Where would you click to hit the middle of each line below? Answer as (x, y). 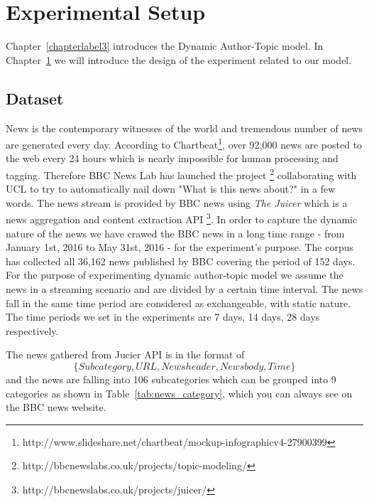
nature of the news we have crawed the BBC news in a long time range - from (175, 233)
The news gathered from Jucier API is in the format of (125, 354)
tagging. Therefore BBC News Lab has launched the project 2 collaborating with (181, 173)
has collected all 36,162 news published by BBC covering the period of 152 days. (181, 261)
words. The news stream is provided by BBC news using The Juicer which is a (177, 202)
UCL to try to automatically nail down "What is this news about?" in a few (171, 189)
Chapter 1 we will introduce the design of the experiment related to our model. (179, 59)
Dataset (35, 98)
